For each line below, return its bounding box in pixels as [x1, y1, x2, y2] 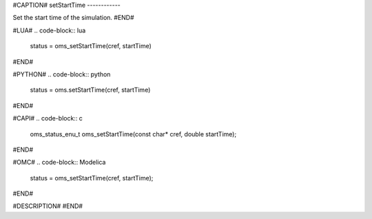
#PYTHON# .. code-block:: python [12, 70, 111, 79]
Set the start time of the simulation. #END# [12, 14, 134, 22]
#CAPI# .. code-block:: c [12, 114, 83, 123]
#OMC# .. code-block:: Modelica [12, 158, 106, 167]
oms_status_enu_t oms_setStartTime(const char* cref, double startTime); [30, 129, 237, 138]
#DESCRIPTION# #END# [12, 202, 83, 210]
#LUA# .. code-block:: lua [12, 26, 86, 34]
